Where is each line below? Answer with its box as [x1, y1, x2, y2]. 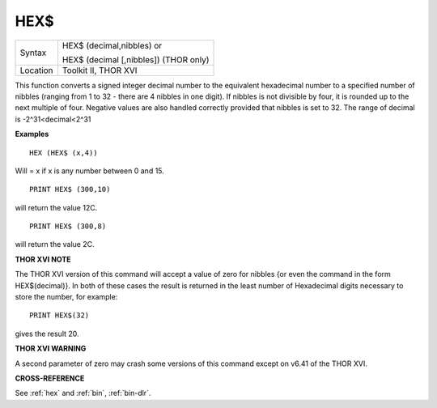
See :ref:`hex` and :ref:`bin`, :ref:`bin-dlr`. [15, 389, 151, 398]
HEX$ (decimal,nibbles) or [62, 40, 163, 51]
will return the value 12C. [15, 202, 98, 212]
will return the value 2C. [15, 240, 95, 249]
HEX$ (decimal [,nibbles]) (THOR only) [62, 53, 210, 65]
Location [19, 65, 53, 76]
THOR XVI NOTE [15, 254, 71, 264]
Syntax [19, 47, 47, 58]
